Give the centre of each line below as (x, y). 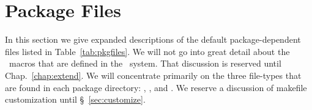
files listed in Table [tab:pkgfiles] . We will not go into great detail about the (147, 51)
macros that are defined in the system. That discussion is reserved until (145, 63)
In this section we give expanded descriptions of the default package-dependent (153, 39)
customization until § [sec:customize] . (75, 99)
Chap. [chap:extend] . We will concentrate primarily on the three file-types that (153, 75)
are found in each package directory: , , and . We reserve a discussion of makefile (156, 87)
